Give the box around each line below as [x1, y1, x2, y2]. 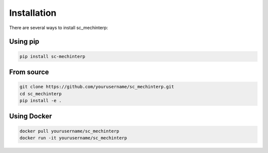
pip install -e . [19, 98, 62, 103]
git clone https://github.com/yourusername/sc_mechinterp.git [19, 84, 174, 90]
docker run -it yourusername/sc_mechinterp [19, 135, 128, 141]
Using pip [9, 38, 40, 46]
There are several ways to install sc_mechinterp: [9, 25, 108, 31]
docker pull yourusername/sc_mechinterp [19, 128, 119, 134]
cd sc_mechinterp [19, 91, 62, 96]
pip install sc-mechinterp [19, 53, 85, 59]
